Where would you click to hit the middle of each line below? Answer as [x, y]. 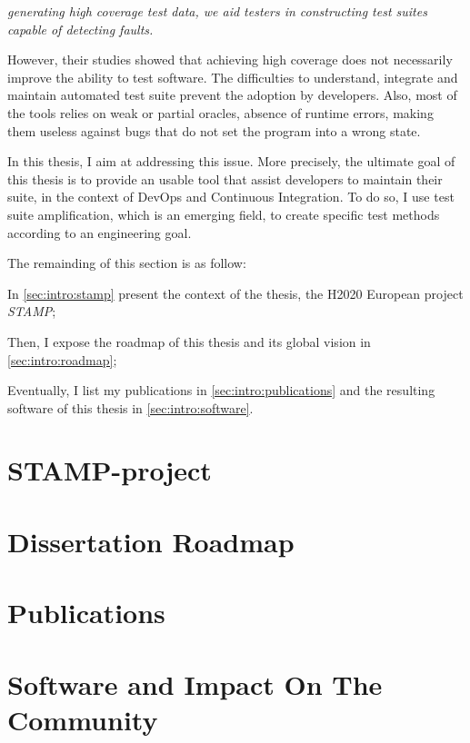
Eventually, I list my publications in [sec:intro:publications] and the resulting [221, 390]
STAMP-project [110, 470]
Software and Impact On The [195, 684]
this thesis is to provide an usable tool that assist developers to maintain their [225, 178]
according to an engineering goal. [100, 232]
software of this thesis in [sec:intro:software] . [130, 407]
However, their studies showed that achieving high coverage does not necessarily [230, 59]
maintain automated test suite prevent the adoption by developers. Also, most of [232, 95]
